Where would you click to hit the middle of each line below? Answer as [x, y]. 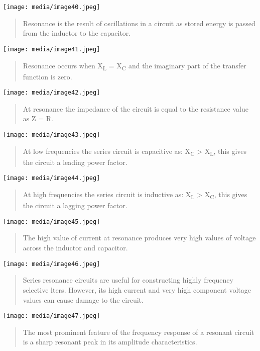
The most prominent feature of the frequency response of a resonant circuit [139, 332]
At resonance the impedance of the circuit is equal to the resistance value [136, 108]
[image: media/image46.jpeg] [52, 264]
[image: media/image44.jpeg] [52, 178]
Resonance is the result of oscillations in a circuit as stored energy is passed [139, 23]
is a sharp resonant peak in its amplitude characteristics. [110, 342]
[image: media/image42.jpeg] [52, 93]
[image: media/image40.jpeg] [52, 7]
